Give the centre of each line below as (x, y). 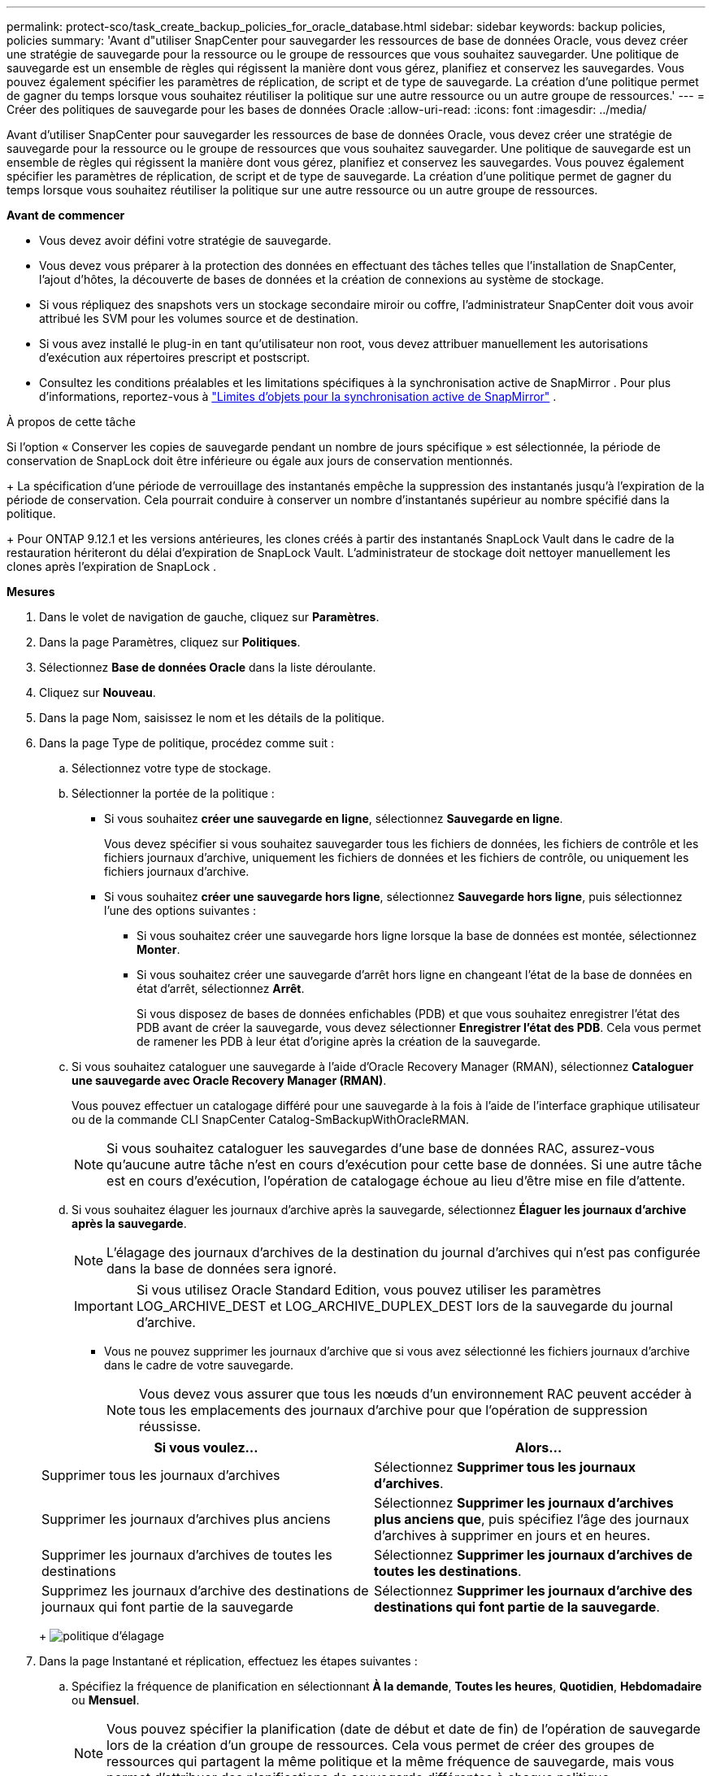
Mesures (31, 592)
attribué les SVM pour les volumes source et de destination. (199, 318)
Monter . (158, 949)
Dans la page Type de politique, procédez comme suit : (187, 743)
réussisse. (170, 1426)
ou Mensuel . (106, 1700)
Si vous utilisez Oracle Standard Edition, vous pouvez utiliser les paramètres (369, 1290)
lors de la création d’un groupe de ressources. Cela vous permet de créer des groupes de (381, 1745)
